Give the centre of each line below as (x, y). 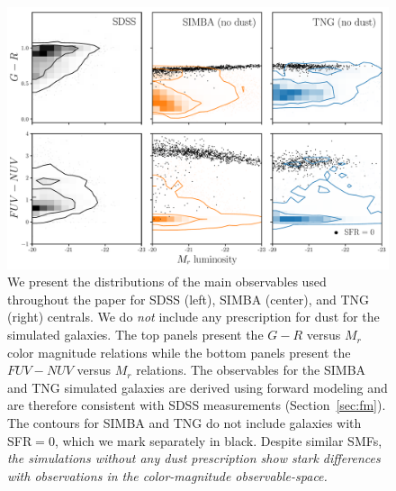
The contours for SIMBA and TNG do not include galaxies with (184, 423)
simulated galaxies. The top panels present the (135, 335)
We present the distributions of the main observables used (167, 282)
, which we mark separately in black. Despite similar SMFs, (218, 440)
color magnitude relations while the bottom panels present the (179, 352)
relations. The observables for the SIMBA (251, 370)
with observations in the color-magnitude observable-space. (167, 475)
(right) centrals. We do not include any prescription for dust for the (193, 317)
